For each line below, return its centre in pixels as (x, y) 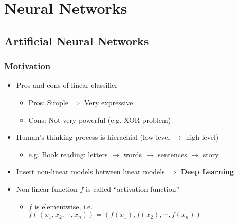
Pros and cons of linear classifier (67, 85)
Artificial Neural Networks (77, 40)
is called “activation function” (133, 188)
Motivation (28, 66)
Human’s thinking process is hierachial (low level (93, 137)
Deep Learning (207, 171)
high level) (202, 137)
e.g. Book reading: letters (68, 154)
